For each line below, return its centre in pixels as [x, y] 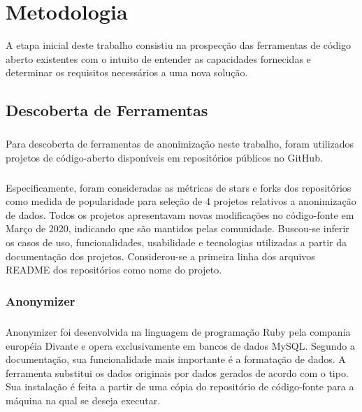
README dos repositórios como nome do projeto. [114, 270]
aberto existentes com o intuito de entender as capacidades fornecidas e [158, 58]
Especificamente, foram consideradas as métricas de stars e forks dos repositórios [179, 187]
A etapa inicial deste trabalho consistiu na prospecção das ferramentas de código [179, 45]
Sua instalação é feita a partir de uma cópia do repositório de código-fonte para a [180, 386]
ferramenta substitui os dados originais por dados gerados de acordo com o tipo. [177, 372]
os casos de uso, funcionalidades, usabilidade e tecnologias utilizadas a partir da [176, 242]
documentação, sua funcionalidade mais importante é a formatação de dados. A [176, 359]
